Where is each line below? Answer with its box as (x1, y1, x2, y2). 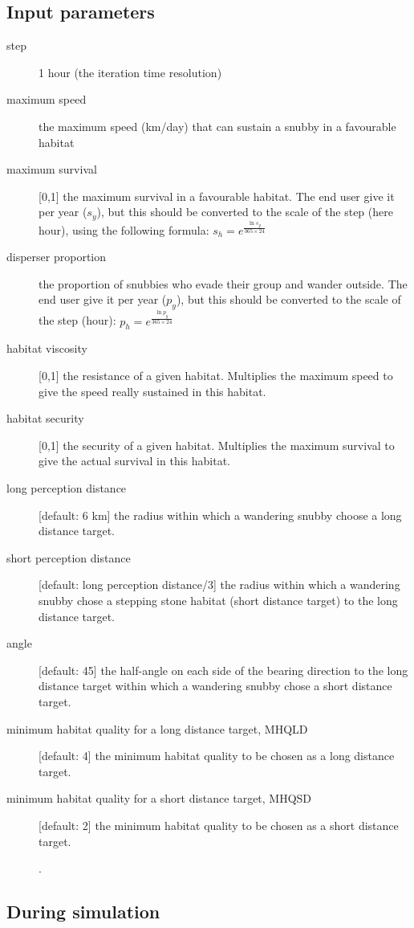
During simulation (6, 899, 160, 924)
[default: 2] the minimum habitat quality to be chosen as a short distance (39, 816, 399, 833)
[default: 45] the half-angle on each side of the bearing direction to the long (39, 661, 408, 678)
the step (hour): (39, 312, 116, 329)
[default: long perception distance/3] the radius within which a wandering (39, 576, 400, 593)
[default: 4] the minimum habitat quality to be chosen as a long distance (39, 747, 395, 764)
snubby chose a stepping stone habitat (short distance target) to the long (39, 592, 398, 609)
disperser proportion (6, 248, 107, 265)
